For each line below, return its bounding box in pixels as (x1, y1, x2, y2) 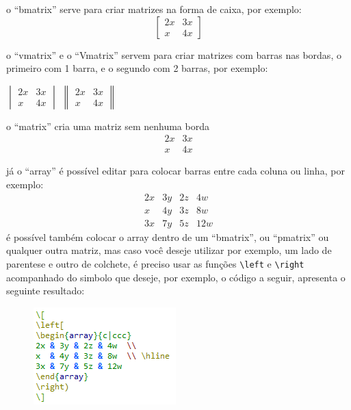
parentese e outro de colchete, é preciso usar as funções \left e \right (6, 256, 304, 270)
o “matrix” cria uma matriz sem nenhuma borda (6, 118, 209, 133)
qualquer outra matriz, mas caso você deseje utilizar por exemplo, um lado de (6, 243, 332, 257)
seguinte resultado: (6, 283, 85, 298)
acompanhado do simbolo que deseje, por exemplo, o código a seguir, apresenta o (6, 270, 346, 284)
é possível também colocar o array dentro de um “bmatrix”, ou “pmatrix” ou (6, 229, 329, 244)
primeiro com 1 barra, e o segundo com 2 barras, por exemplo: (6, 61, 268, 75)
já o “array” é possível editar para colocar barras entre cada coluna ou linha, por (6, 164, 345, 178)
